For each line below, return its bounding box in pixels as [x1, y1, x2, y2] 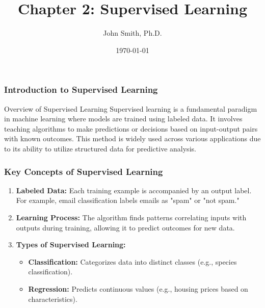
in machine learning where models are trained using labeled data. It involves [4, 113, 243, 124]
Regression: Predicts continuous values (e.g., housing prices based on [28, 283, 248, 294]
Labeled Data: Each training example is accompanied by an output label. [16, 185, 252, 195]
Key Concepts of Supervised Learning [4, 165, 163, 177]
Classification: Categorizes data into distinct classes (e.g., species [28, 256, 237, 267]
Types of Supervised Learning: [16, 239, 126, 250]
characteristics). [28, 293, 77, 304]
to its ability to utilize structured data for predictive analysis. [4, 143, 196, 153]
